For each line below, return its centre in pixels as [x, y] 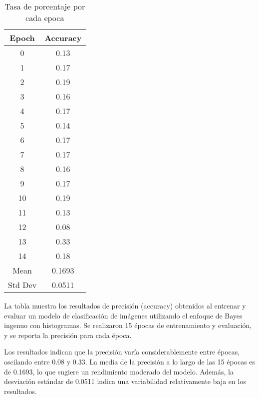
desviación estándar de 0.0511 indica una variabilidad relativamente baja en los [125, 381]
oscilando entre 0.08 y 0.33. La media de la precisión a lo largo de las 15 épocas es [130, 361]
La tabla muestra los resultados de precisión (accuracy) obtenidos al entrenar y [125, 305]
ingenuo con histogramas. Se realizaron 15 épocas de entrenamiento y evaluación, [128, 325]
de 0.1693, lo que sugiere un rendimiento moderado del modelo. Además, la [119, 371]
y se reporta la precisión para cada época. [68, 335]
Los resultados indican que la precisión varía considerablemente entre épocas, [122, 352]
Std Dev [22, 285]
